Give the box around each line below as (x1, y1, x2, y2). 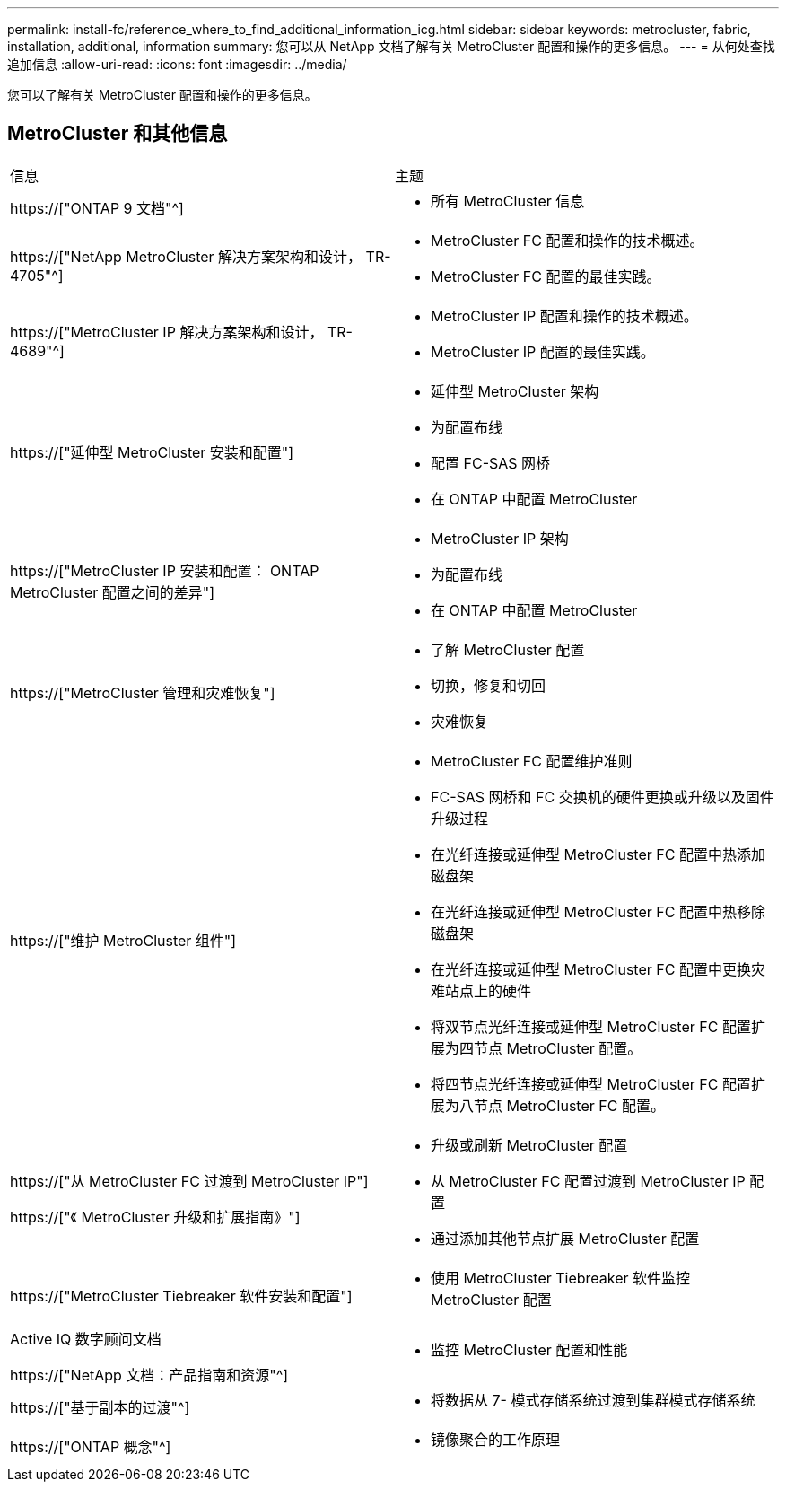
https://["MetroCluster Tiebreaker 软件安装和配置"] (10, 1286, 353, 1305)
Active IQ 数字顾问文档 (10, 1329, 162, 1348)
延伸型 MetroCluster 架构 (431, 381, 599, 400)
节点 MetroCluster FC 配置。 (474, 1096, 665, 1115)
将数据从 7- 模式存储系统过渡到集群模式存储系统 (431, 1390, 755, 1409)
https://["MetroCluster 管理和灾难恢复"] (10, 683, 275, 702)
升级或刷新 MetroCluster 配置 (431, 1135, 628, 1154)
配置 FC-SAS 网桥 (431, 453, 551, 472)
